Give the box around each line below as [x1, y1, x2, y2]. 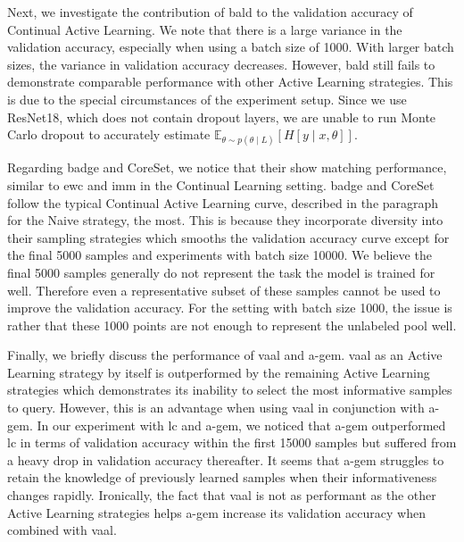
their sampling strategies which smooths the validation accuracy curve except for [7, 228, 450, 246]
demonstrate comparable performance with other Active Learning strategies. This [7, 72, 453, 91]
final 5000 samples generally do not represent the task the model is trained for [7, 263, 435, 281]
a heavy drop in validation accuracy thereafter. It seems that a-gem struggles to [7, 450, 444, 469]
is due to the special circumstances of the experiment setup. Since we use [7, 89, 407, 108]
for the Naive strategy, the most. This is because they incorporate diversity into [7, 211, 443, 229]
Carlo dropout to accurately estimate [7, 125, 211, 144]
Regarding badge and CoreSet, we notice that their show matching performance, [7, 158, 447, 177]
